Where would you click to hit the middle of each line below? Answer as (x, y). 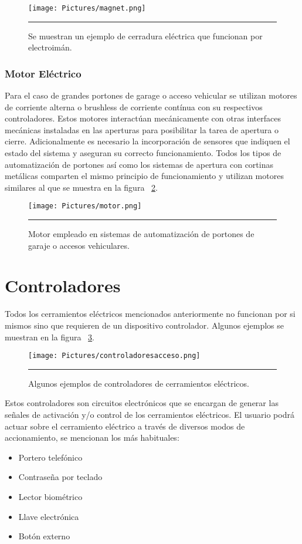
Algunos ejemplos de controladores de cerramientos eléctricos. (139, 383)
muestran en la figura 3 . (50, 337)
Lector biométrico (50, 496)
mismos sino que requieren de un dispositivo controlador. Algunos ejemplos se (144, 325)
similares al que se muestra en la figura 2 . (81, 187)
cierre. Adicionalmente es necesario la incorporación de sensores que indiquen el (147, 141)
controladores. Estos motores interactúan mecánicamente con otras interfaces (143, 118)
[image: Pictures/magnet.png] (87, 8)
